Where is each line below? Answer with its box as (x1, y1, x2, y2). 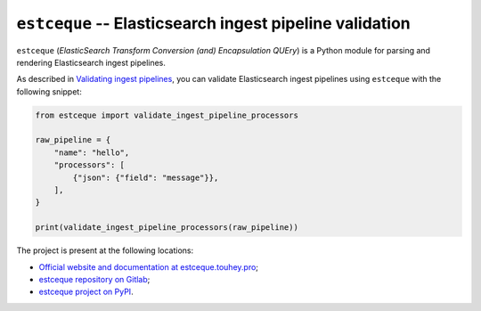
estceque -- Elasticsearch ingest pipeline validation (16, 13, 412, 33)
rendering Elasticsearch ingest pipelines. (16, 57, 167, 68)
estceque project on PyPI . (38, 286, 134, 298)
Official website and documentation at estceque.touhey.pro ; (38, 261, 258, 272)
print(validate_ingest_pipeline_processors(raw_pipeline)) (35, 223, 298, 233)
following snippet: (16, 86, 82, 97)
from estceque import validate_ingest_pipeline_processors (35, 110, 298, 120)
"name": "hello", (53, 147, 130, 158)
